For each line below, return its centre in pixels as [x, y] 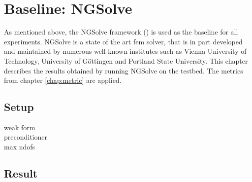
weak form [20, 127]
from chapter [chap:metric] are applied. [63, 80]
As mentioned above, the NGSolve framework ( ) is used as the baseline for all [121, 32]
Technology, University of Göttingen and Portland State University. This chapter [126, 60]
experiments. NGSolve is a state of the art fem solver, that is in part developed [123, 41]
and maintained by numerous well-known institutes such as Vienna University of [125, 51]
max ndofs [20, 147]
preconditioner [26, 137]
